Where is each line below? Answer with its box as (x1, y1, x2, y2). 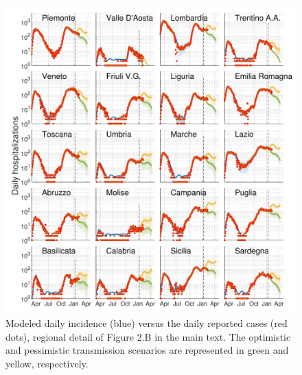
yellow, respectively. (5, 356, 89, 370)
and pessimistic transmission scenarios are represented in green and (5, 343, 289, 357)
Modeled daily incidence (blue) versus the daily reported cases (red (5, 316, 288, 330)
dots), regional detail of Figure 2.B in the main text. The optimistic (5, 329, 291, 343)
